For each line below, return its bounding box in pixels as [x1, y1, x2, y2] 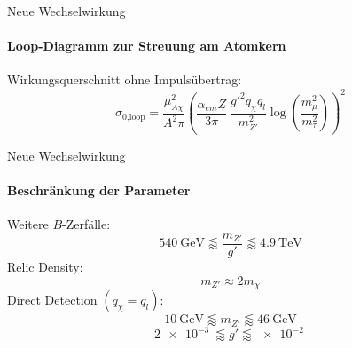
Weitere [7, 215, 49, 233]
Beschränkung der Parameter [7, 181, 191, 200]
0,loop [122, 112, 145, 122]
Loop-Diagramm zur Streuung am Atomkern [7, 36, 286, 55]
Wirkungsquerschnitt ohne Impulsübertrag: [7, 70, 242, 89]
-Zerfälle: [62, 215, 111, 233]
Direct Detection [7, 290, 98, 309]
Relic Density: [7, 257, 83, 276]
